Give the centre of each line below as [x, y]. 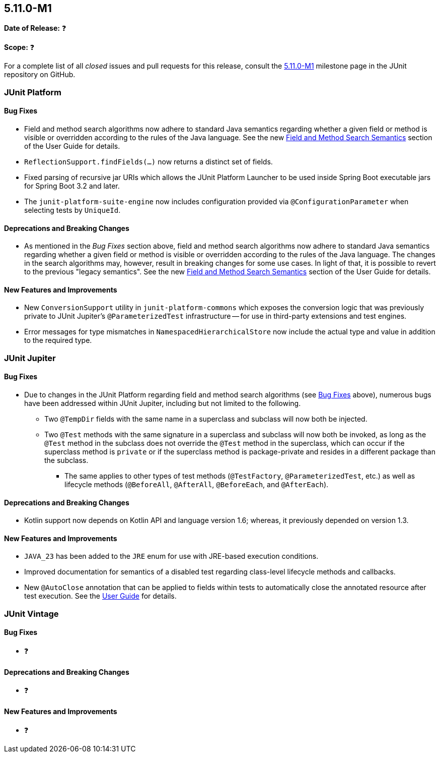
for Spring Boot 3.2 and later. [72, 186]
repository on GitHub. [40, 75]
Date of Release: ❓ [35, 28]
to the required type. [58, 340]
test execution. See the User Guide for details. [100, 596]
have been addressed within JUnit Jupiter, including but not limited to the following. [163, 403]
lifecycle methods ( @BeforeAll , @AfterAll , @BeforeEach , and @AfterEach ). [197, 485]
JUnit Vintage [31, 614]
